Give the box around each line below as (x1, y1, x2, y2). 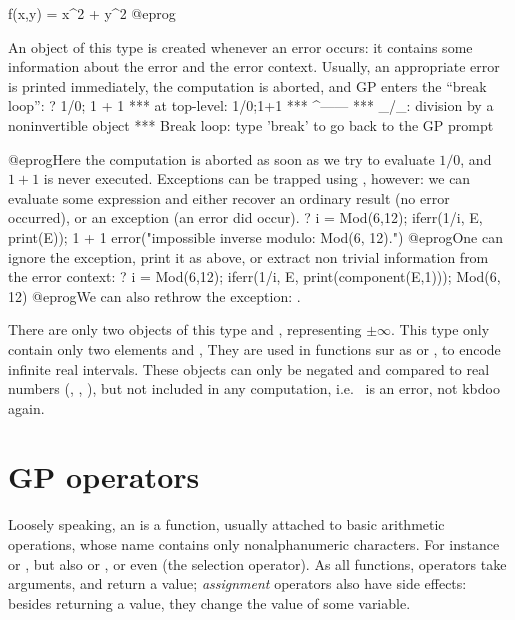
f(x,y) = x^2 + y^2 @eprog (8, 3, 176, 23)
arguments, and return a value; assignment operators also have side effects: (8, 573, 467, 594)
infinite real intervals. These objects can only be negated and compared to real (8, 358, 490, 379)
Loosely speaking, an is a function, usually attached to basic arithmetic (8, 514, 445, 535)
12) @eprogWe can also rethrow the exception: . (8, 285, 301, 306)
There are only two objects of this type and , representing (8, 319, 362, 340)
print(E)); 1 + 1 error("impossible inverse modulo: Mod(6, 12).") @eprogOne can (8, 226, 503, 247)
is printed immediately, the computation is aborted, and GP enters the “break (8, 75, 487, 96)
